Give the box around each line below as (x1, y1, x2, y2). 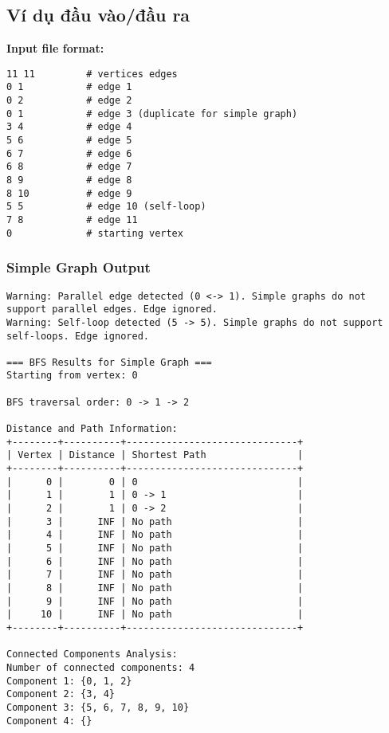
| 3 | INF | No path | (6, 515, 304, 527)
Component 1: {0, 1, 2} (6, 675, 132, 687)
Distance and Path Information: (6, 423, 178, 435)
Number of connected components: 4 (6, 661, 195, 673)
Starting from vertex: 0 (6, 370, 138, 382)
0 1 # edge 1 (6, 81, 132, 93)
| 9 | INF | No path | (6, 595, 304, 607)
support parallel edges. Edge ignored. (6, 304, 218, 316)
